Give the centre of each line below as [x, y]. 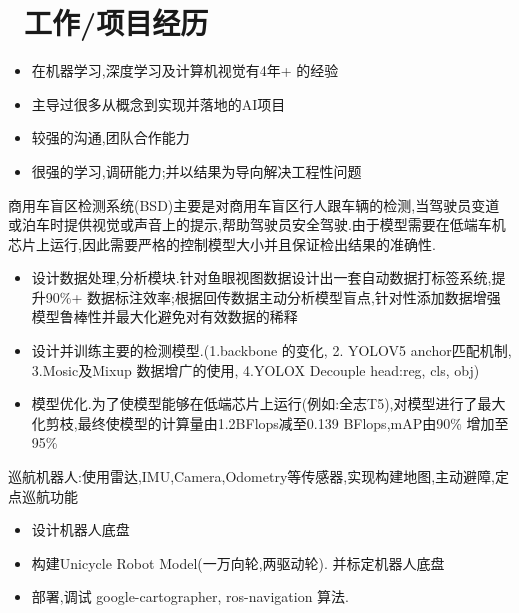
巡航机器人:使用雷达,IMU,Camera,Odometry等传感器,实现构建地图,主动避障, [251, 476]
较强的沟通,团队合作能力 [110, 137]
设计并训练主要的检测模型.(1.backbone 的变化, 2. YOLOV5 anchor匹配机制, [271, 350]
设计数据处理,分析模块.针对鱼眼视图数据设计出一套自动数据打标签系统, [261, 277]
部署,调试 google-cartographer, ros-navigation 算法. [190, 596]
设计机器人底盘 [80, 529]
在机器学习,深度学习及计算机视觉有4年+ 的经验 [185, 70]
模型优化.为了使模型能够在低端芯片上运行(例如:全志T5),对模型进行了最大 [268, 403]
